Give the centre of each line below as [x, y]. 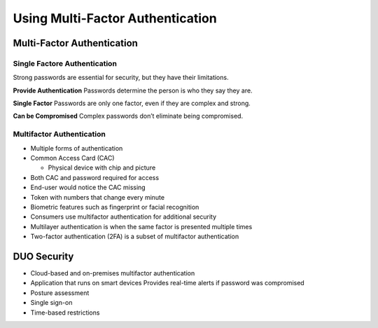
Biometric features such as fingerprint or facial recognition [115, 207]
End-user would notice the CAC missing [88, 187]
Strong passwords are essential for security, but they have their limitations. [121, 78]
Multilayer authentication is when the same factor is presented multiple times [141, 226]
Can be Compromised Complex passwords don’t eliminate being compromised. [128, 116]
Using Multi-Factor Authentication [115, 18]
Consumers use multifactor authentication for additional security [124, 217]
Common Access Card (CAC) [72, 158]
